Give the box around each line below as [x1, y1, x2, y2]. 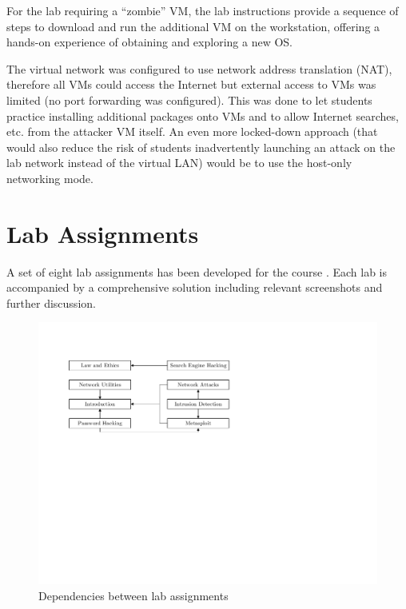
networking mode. [6, 169, 94, 186]
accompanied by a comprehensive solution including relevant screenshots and [6, 279, 383, 296]
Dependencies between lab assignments [38, 587, 229, 603]
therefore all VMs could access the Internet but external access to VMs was [6, 76, 376, 93]
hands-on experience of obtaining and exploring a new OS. [6, 34, 293, 50]
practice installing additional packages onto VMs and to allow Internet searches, [6, 107, 399, 124]
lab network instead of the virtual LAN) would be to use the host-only [6, 154, 352, 171]
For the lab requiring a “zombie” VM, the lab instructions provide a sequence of [6, 2, 399, 18]
